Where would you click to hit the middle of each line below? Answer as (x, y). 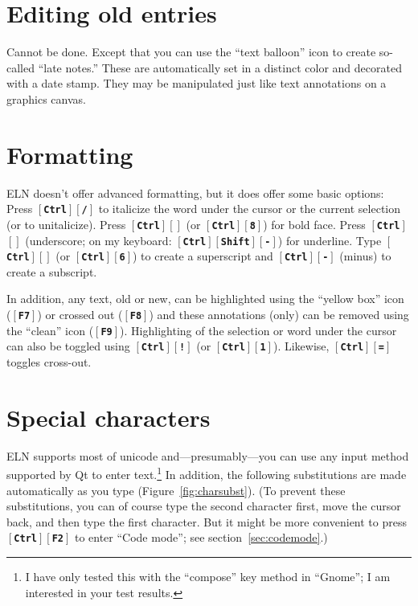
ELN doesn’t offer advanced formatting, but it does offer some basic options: (195, 192)
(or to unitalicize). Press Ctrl (83, 224)
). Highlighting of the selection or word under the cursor (258, 330)
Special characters (109, 417)
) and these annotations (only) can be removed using (279, 315)
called (20, 67)
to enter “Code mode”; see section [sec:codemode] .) (201, 537)
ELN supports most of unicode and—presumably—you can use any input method (208, 455)
